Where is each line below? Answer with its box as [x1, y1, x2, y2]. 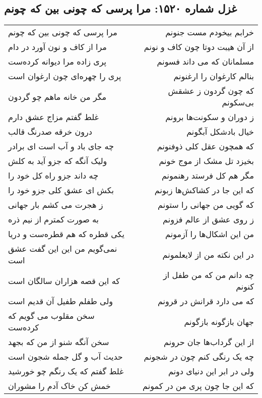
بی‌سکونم [222, 96, 254, 108]
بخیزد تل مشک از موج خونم [159, 155, 254, 167]
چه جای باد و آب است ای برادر [8, 140, 114, 152]
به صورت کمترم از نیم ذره [8, 213, 99, 225]
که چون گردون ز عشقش [168, 85, 254, 97]
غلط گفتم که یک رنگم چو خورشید [8, 365, 124, 377]
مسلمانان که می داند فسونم [157, 55, 254, 68]
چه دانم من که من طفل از [163, 269, 254, 281]
